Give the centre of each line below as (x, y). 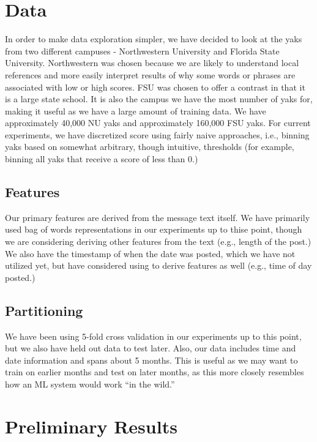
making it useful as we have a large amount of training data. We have (136, 110)
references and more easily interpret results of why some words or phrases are (150, 74)
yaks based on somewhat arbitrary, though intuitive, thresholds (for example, (150, 147)
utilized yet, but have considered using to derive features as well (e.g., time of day (158, 265)
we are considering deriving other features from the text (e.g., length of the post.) (158, 242)
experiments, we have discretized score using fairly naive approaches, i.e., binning (157, 134)
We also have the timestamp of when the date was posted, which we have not (150, 253)
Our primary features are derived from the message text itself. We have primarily (158, 217)
